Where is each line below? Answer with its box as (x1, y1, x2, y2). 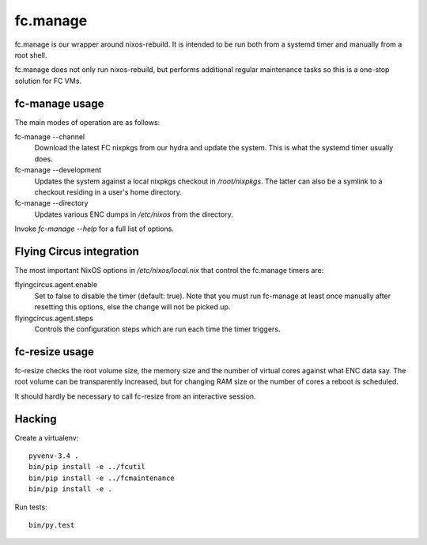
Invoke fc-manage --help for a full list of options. (14, 224, 174, 233)
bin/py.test (28, 520, 75, 529)
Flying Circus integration (14, 244, 140, 258)
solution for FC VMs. (14, 76, 82, 85)
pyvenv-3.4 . (28, 451, 79, 460)
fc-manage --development (14, 165, 102, 175)
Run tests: (14, 502, 47, 512)
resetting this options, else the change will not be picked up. (34, 302, 231, 312)
